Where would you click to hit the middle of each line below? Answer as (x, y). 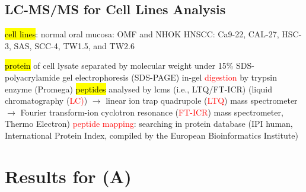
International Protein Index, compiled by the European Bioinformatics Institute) (152, 135)
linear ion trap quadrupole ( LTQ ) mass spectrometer (202, 100)
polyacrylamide (32, 77)
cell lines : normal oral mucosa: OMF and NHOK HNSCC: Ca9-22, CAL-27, (142, 34)
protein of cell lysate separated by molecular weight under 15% (119, 65)
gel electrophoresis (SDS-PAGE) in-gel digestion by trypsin (170, 77)
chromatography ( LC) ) (46, 100)
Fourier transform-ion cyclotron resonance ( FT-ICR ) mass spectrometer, (152, 112)
